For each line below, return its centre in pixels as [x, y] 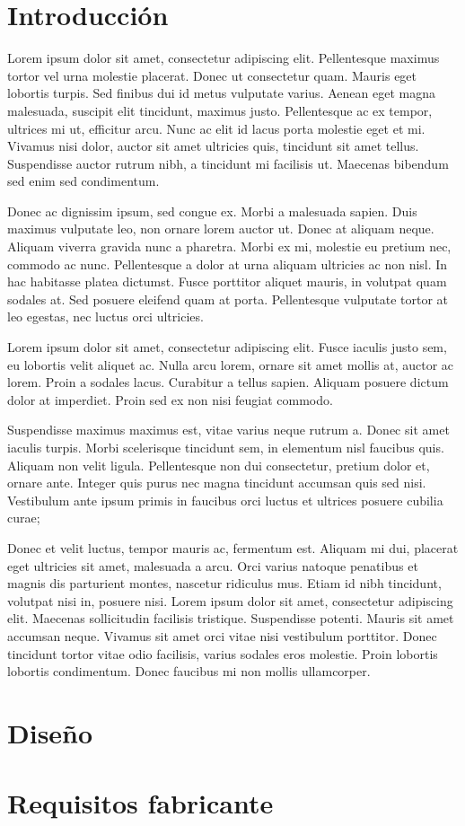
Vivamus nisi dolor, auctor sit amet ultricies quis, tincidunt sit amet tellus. [213, 146]
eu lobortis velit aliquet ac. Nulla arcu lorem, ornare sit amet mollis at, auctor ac [231, 364]
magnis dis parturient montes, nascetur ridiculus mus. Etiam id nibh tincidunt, [224, 583]
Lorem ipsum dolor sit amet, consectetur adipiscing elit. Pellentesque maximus [224, 58]
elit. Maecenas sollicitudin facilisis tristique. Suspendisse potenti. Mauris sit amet [231, 618]
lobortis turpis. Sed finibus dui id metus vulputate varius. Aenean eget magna [221, 93]
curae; [24, 518]
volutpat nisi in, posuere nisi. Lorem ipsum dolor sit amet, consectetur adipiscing [230, 600]
